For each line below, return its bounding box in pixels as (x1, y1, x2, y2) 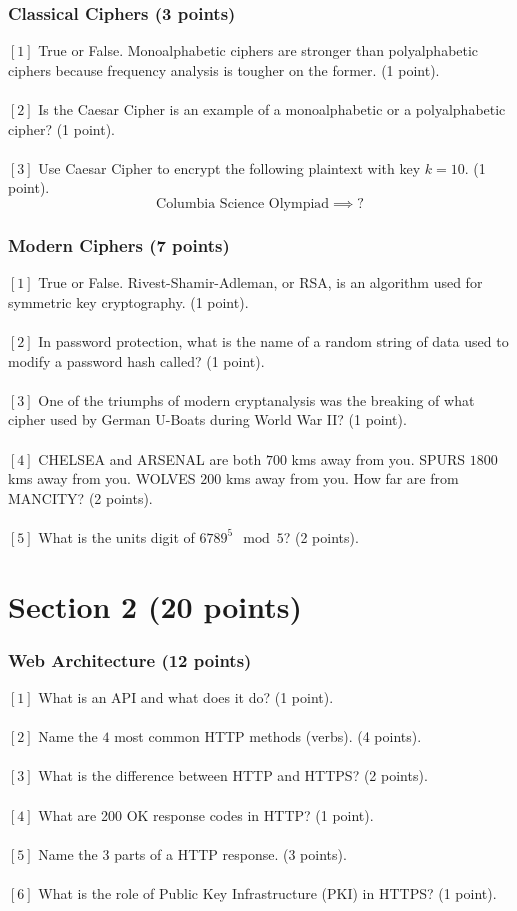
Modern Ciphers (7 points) (8, 232, 230, 257)
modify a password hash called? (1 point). (8, 350, 265, 371)
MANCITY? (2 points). (8, 487, 153, 508)
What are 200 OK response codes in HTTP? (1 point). (38, 804, 374, 825)
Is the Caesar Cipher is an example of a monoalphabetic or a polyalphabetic (38, 99, 506, 119)
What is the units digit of (38, 526, 195, 547)
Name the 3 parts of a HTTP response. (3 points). (38, 843, 347, 864)
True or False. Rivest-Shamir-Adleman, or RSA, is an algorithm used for (38, 272, 483, 293)
